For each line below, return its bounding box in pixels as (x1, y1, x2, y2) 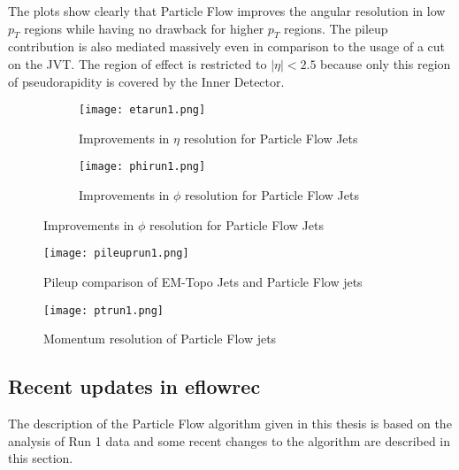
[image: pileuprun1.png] (43, 247, 189, 260)
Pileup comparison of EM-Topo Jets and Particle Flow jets (43, 272, 363, 290)
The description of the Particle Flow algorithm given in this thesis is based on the (8, 413, 452, 432)
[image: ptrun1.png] (43, 304, 164, 317)
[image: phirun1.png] (79, 160, 206, 173)
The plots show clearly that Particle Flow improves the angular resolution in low (8, 2, 446, 19)
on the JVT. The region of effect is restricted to (8, 54, 267, 73)
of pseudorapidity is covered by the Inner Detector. (8, 72, 285, 90)
